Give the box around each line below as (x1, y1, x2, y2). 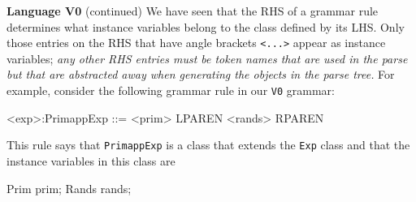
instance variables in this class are (6, 152, 175, 169)
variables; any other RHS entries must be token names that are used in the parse (6, 49, 408, 67)
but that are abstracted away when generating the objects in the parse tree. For (6, 66, 395, 83)
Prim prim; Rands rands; (6, 179, 132, 196)
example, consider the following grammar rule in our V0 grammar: (6, 82, 335, 99)
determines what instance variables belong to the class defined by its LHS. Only (6, 18, 405, 35)
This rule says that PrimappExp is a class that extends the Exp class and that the (6, 136, 410, 153)
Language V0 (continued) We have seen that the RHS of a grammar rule (6, 2, 379, 19)
